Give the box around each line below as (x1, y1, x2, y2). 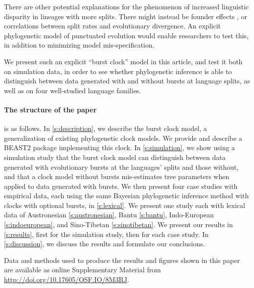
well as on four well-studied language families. (4, 85, 141, 95)
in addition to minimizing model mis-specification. (4, 40, 155, 50)
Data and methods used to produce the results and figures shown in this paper (4, 255, 240, 265)
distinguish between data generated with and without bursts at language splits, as (4, 76, 250, 86)
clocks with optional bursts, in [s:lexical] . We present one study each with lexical (4, 200, 245, 210)
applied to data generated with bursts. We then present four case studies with (4, 181, 238, 191)
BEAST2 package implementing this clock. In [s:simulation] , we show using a (4, 142, 235, 153)
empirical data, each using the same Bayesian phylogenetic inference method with (4, 190, 249, 201)
